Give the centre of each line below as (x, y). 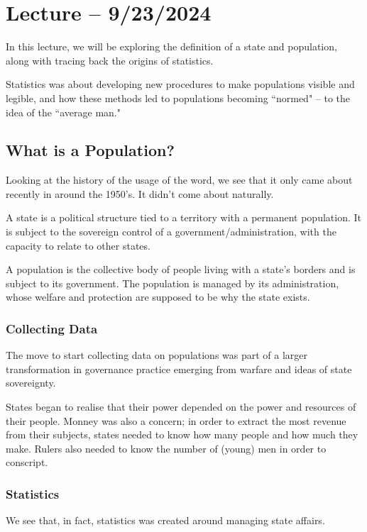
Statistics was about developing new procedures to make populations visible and (180, 84)
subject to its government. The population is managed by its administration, (172, 283)
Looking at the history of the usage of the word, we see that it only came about (179, 180)
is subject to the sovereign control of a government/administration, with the (171, 232)
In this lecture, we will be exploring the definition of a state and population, (171, 46)
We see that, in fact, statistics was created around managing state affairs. (165, 520)
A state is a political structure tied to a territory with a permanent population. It (183, 217)
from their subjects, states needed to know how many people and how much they (182, 434)
